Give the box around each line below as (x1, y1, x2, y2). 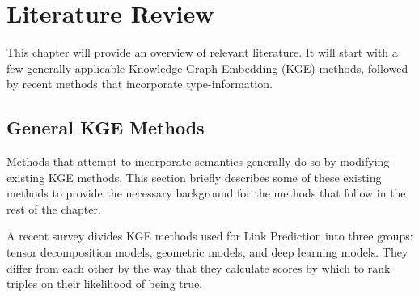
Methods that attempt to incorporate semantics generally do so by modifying (6, 153, 390, 170)
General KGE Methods (6, 115, 205, 140)
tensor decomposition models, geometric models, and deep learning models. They (6, 244, 408, 261)
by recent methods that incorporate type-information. (6, 75, 273, 92)
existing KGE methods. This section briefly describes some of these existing (6, 168, 382, 185)
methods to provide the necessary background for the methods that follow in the (6, 185, 406, 202)
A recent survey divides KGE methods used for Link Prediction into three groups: (6, 227, 413, 244)
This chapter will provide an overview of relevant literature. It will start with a (6, 44, 398, 61)
